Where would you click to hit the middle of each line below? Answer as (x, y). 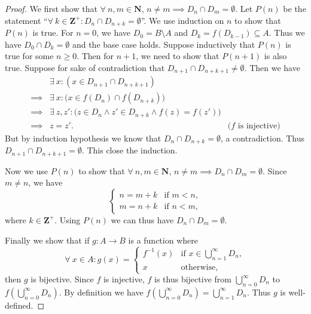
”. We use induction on (182, 20)
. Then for (95, 56)
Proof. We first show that (51, 8)
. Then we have (272, 67)
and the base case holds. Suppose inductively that (164, 44)
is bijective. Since (62, 279)
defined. (19, 305)
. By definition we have (101, 292)
